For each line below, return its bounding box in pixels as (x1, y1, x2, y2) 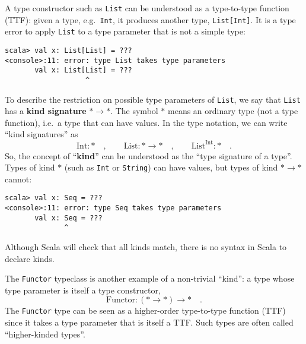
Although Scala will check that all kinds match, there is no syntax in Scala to (5, 241, 287, 253)
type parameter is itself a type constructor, (5, 283, 161, 296)
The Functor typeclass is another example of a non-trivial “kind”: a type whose (5, 272, 295, 285)
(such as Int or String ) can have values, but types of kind (64, 161, 278, 173)
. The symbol (110, 105, 158, 117)
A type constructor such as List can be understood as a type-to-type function (5, 2, 289, 14)
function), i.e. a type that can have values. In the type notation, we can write (5, 116, 288, 128)
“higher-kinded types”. (5, 327, 85, 340)
